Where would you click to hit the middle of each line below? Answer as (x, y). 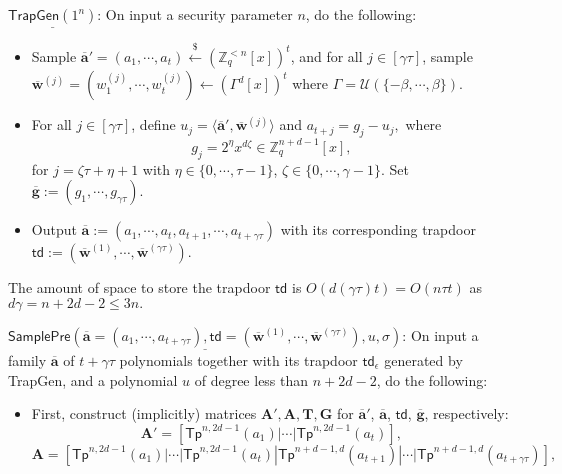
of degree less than (251, 379)
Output (54, 229)
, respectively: (466, 413)
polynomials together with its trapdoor (238, 359)
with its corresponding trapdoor (378, 229)
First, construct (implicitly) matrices (144, 413)
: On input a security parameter (195, 14)
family (27, 359)
